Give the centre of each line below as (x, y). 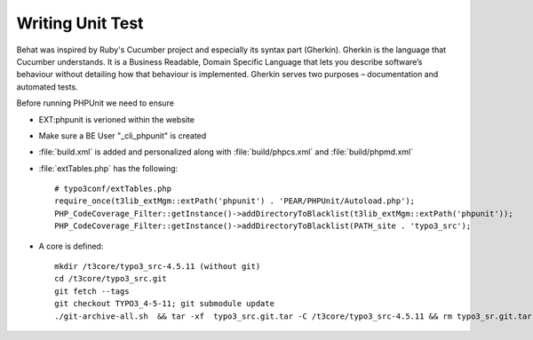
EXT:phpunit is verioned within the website (117, 119)
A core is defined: (71, 246)
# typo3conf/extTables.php (113, 189)
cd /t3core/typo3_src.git (111, 279)
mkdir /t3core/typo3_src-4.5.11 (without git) (158, 267)
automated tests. (48, 87)
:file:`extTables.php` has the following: (108, 168)
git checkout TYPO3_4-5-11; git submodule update (165, 304)
